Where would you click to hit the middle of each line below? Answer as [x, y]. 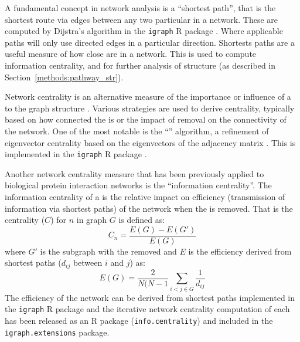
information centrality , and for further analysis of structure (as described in [140, 65]
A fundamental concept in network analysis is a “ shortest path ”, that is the [140, 8]
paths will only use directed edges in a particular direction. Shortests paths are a [150, 42]
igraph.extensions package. [57, 332]
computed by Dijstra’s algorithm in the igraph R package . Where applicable [144, 31]
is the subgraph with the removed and [108, 251]
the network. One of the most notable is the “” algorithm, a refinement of [137, 131]
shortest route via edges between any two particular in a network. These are [142, 19]
